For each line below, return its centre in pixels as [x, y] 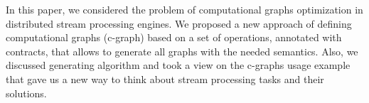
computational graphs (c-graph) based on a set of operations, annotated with [174, 37]
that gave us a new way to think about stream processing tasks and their [165, 78]
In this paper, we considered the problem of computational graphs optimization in [184, 9]
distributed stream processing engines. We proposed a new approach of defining [179, 23]
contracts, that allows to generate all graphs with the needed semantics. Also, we [182, 51]
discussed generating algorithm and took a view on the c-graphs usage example [178, 65]
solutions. [26, 93]
